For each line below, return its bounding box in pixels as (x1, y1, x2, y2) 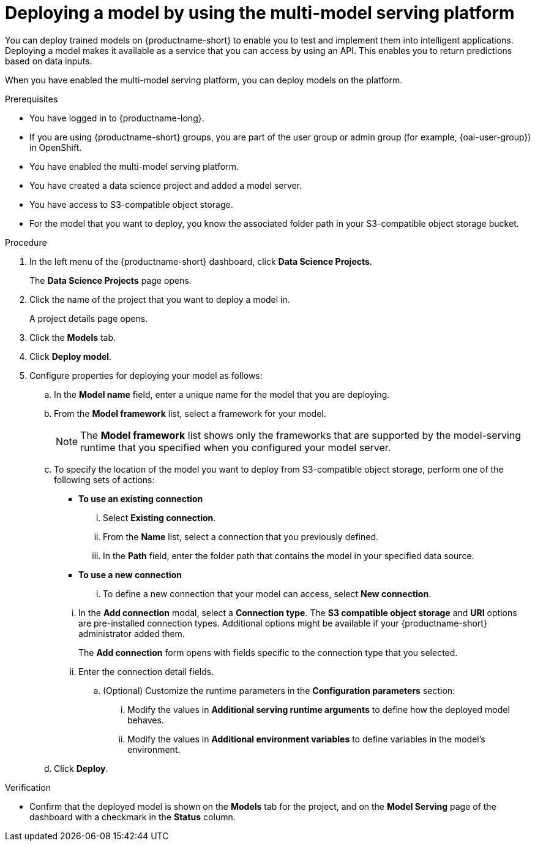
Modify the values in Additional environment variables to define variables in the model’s (127, 733, 485, 744)
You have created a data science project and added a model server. (29, 180, 302, 191)
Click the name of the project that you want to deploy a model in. (29, 294, 290, 305)
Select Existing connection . (103, 512, 216, 523)
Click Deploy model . (29, 351, 112, 362)
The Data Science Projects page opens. (29, 275, 192, 286)
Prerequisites (5, 93, 58, 104)
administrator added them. (78, 628, 185, 639)
